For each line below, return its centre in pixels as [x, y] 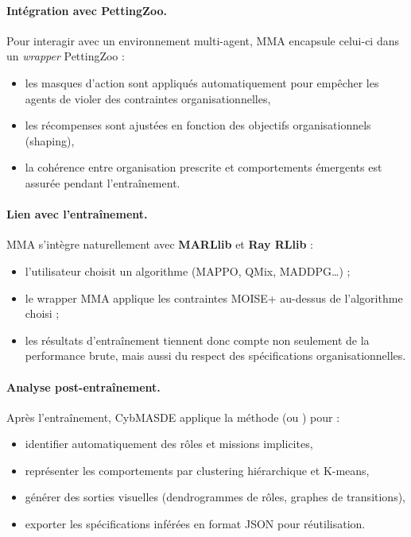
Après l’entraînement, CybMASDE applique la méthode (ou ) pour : [173, 417]
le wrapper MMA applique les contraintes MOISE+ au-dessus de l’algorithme [214, 297]
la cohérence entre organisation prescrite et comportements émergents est [204, 167]
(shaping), [50, 140]
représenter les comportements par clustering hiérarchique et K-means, [197, 470]
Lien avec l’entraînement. [77, 214]
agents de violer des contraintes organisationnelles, [148, 98]
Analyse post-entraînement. [83, 386]
